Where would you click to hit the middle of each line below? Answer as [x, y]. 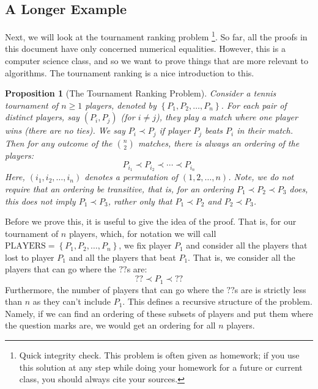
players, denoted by [121, 105]
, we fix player [145, 245]
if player [175, 130]
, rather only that [140, 201]
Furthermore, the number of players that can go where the [114, 289]
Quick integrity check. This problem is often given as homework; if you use [159, 354]
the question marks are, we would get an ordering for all [110, 325]
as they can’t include [72, 301]
